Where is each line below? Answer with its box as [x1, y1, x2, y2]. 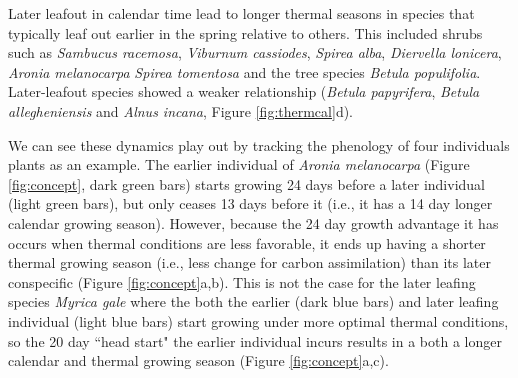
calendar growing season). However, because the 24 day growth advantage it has [8, 212, 499, 233]
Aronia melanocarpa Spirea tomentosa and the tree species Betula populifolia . [8, 61, 481, 82]
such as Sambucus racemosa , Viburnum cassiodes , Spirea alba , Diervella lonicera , [8, 42, 502, 63]
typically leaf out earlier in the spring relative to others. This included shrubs [8, 22, 483, 43]
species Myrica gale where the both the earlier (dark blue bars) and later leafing [8, 291, 499, 312]
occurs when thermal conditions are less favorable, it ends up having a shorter [8, 232, 486, 253]
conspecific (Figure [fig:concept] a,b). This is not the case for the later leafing [8, 271, 476, 292]
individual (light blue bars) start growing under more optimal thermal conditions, [8, 310, 509, 331]
